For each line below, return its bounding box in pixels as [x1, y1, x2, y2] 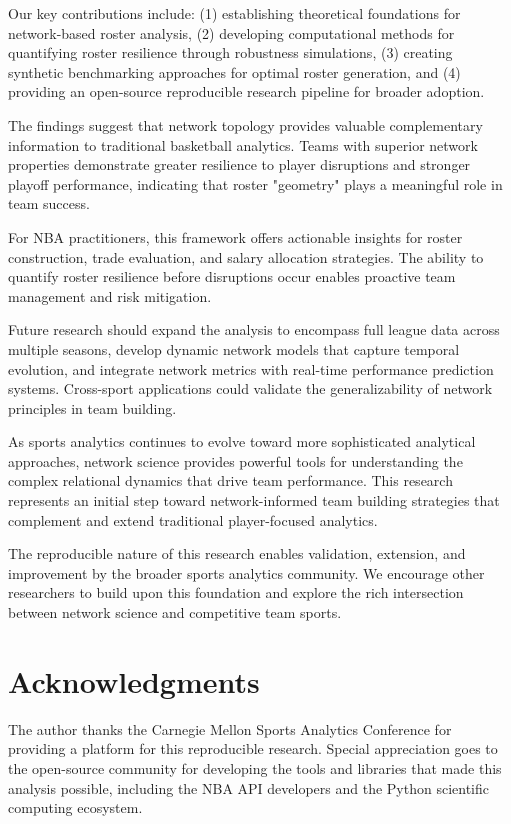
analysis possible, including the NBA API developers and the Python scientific [8, 777, 489, 798]
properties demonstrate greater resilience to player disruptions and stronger [8, 154, 471, 175]
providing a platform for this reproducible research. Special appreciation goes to [8, 738, 498, 759]
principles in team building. [8, 397, 177, 418]
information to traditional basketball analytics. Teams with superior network [8, 134, 478, 155]
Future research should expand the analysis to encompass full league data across [8, 319, 500, 340]
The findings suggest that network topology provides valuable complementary [8, 114, 483, 135]
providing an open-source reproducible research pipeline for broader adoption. [8, 81, 485, 102]
